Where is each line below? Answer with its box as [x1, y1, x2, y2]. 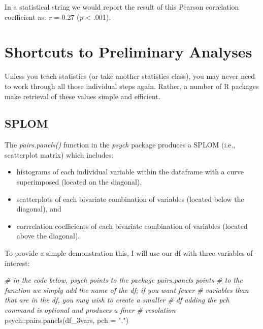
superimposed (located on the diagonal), [16, 176, 142, 187]
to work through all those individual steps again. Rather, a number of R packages [5, 80, 259, 91]
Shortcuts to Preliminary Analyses [5, 41, 252, 62]
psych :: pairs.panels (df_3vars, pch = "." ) [5, 314, 128, 325]
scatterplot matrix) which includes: [5, 149, 114, 160]
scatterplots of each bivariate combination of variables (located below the [16, 193, 244, 204]
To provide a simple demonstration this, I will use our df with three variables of [5, 248, 253, 258]
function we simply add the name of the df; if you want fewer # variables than [5, 284, 249, 295]
